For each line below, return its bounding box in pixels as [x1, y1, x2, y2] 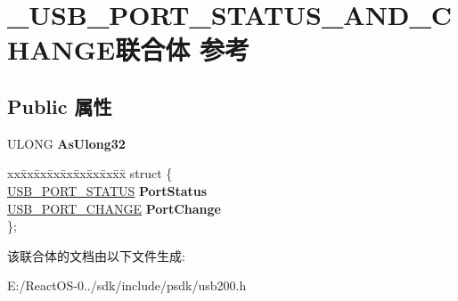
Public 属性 [7, 92, 112, 119]
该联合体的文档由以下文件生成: [7, 246, 185, 264]
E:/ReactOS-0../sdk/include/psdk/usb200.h [7, 276, 247, 295]
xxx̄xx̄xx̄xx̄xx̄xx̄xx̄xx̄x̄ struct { [7, 164, 173, 183]
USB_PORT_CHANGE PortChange [7, 199, 221, 217]
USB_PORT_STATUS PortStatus [7, 181, 208, 199]
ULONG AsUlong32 [7, 134, 126, 152]
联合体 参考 [115, 31, 249, 68]
